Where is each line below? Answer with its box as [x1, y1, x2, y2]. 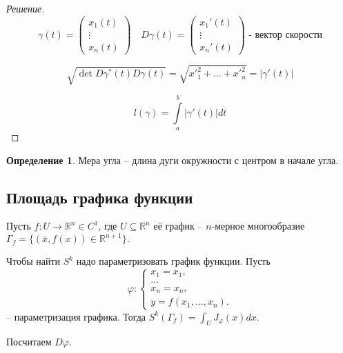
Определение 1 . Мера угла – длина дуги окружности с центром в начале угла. [6, 152, 339, 167]
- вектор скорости [248, 30, 322, 40]
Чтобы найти [6, 254, 61, 268]
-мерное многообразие [211, 219, 305, 233]
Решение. [6, 1, 45, 15]
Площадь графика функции [6, 186, 193, 208]
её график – [153, 219, 203, 233]
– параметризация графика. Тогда [6, 309, 146, 323]
